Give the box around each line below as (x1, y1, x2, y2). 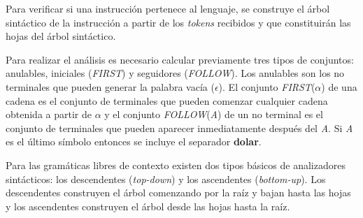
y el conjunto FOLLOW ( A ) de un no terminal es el (104, 107, 323, 122)
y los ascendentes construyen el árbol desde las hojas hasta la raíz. (6, 198, 290, 213)
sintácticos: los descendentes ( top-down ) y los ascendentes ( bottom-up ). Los (6, 171, 326, 186)
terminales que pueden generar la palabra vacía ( (6, 79, 215, 94)
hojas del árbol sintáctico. (6, 29, 116, 43)
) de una (321, 79, 357, 94)
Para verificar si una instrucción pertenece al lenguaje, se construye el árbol (6, 1, 330, 15)
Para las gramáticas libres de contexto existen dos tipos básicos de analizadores (6, 157, 346, 172)
